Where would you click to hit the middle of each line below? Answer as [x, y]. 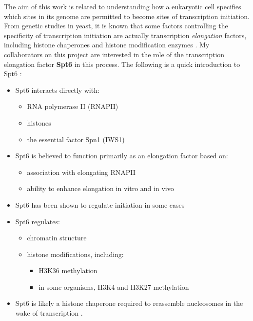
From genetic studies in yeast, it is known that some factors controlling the [116, 26]
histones [39, 122]
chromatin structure [57, 238]
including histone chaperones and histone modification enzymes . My [107, 45]
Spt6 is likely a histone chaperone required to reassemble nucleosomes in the [129, 303]
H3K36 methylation [68, 270]
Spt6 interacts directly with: [57, 90]
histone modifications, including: [75, 254]
